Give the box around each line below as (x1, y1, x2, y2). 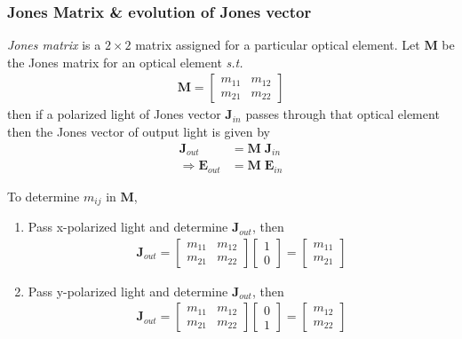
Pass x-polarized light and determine (28, 217, 228, 236)
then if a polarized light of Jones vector (7, 105, 221, 123)
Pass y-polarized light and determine (28, 281, 228, 300)
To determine (7, 186, 80, 205)
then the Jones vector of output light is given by (7, 122, 270, 141)
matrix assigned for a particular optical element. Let (135, 35, 420, 54)
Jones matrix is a (7, 35, 101, 54)
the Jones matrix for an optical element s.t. (7, 52, 243, 71)
